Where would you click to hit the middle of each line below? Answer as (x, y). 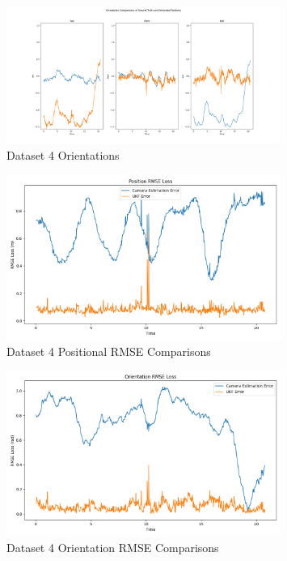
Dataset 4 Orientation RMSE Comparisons (113, 547)
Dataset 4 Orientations (63, 155)
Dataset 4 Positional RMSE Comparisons (109, 351)
